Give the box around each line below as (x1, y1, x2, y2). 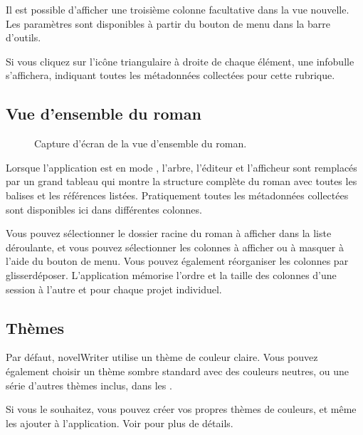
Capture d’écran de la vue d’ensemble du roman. (34, 136, 247, 151)
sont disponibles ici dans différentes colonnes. (6, 201, 202, 216)
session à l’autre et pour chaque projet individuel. (6, 281, 222, 296)
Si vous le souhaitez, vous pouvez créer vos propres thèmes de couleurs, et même (6, 402, 357, 416)
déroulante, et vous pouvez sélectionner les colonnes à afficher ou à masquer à (6, 239, 344, 254)
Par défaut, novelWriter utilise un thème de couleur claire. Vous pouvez (6, 350, 318, 365)
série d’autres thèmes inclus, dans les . (6, 377, 172, 392)
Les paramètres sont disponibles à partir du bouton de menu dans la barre (6, 16, 330, 31)
